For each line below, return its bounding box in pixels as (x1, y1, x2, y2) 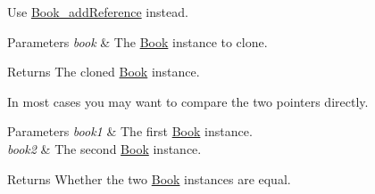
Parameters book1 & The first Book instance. (7, 122, 253, 141)
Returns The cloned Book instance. (7, 62, 200, 81)
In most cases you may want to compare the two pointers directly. (7, 92, 369, 110)
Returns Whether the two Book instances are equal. (7, 169, 291, 188)
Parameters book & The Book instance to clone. (7, 32, 268, 51)
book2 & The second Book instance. (7, 139, 202, 158)
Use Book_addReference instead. (7, 3, 188, 20)
